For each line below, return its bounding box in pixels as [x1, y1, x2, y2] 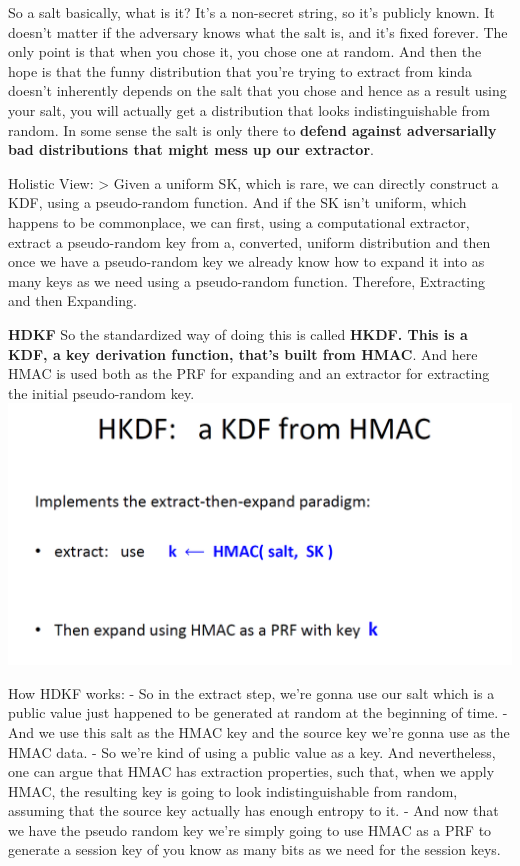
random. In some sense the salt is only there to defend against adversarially [8, 119, 497, 140]
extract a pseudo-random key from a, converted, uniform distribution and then [8, 231, 491, 252]
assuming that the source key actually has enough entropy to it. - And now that [8, 800, 499, 821]
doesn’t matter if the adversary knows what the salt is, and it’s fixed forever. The [8, 21, 508, 42]
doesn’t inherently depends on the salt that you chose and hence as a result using [8, 80, 507, 101]
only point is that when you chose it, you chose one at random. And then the [8, 41, 482, 62]
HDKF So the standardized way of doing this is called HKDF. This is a [8, 323, 468, 344]
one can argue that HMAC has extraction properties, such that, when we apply [8, 761, 495, 782]
